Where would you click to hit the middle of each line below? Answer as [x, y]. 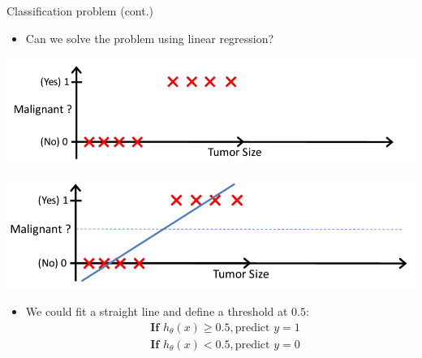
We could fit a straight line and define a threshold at [157, 311]
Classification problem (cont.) [80, 11]
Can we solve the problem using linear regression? [150, 38]
